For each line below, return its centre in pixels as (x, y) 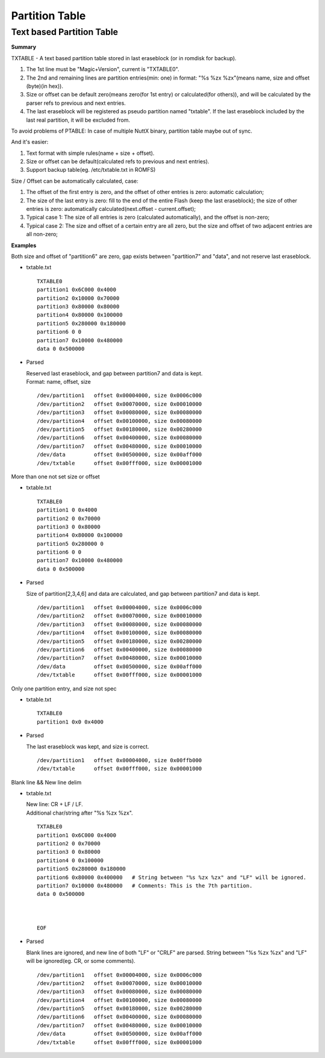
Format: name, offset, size (59, 382)
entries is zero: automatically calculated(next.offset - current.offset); (111, 209)
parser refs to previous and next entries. (76, 103)
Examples (24, 245)
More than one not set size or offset (56, 477)
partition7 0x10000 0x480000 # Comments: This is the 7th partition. (145, 885)
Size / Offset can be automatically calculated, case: (75, 181)
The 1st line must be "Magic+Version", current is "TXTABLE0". (103, 69)
